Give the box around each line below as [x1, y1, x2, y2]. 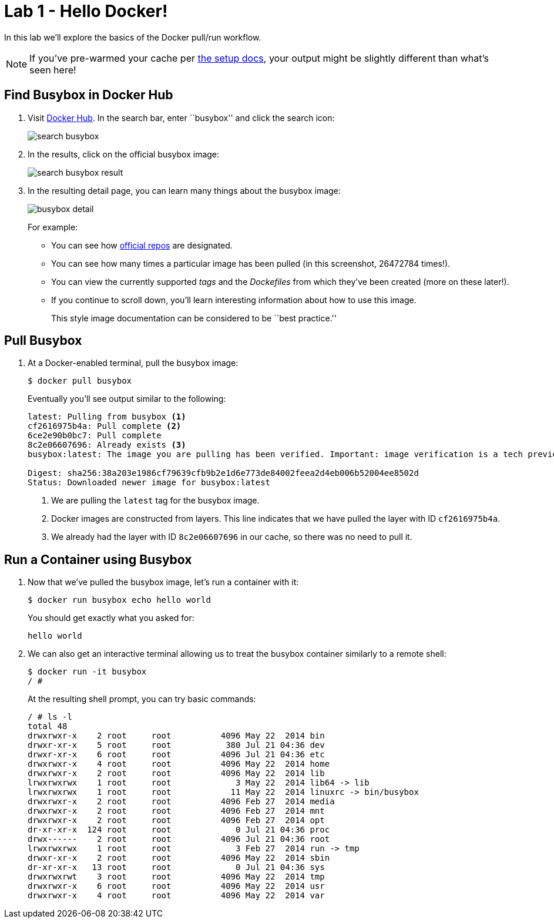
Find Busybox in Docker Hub [4, 88, 173, 103]
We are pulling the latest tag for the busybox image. [51, 495, 260, 506]
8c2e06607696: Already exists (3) [28, 440, 186, 450]
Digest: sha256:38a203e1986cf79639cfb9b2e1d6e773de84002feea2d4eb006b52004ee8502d [28, 468, 419, 478]
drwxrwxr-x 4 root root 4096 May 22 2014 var [28, 891, 325, 901]
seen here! [29, 63, 76, 76]
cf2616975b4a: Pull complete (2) [28, 421, 182, 431]
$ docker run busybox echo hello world [28, 595, 211, 605]
